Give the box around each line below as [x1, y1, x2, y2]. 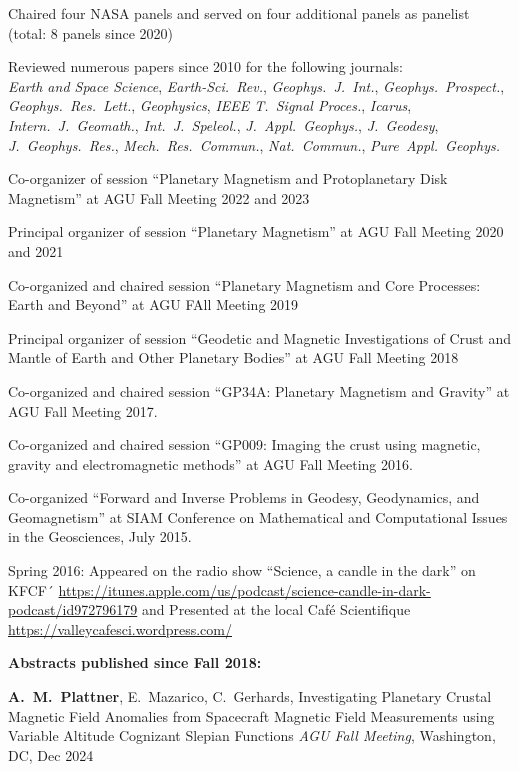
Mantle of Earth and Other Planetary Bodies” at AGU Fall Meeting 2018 [8, 347, 459, 368]
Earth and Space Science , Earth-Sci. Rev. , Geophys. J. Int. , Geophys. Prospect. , [8, 75, 505, 96]
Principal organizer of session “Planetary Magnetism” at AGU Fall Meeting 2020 [8, 221, 504, 242]
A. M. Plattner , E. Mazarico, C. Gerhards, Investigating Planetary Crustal [8, 686, 492, 707]
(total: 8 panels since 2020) [8, 22, 174, 43]
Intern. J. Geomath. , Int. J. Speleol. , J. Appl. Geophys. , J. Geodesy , [8, 114, 439, 135]
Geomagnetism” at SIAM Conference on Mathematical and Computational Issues [8, 506, 508, 527]
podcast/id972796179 [8, 599, 138, 620]
